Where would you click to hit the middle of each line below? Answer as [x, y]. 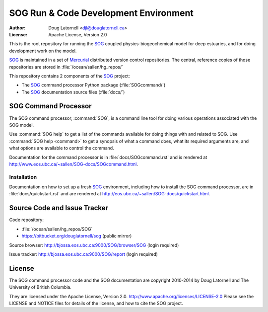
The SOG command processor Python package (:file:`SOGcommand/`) [94, 85]
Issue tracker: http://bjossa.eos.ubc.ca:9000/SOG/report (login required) [84, 254]
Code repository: [27, 220]
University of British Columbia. [40, 287]
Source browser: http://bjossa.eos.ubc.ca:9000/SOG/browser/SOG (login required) [94, 245]
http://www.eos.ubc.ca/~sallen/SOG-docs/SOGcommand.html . [74, 164]
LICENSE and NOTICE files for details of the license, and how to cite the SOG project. [96, 303]
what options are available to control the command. [62, 148]
